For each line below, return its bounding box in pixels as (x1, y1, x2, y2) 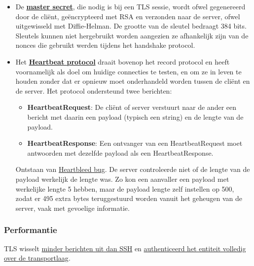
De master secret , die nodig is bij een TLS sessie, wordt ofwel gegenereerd (15, 1, 246, 11)
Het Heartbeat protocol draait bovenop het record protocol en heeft (15, 56, 230, 66)
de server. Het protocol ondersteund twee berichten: (15, 85, 172, 96)
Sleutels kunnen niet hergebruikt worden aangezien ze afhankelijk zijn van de (15, 30, 249, 40)
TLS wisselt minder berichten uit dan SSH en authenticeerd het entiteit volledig (4, 243, 246, 253)
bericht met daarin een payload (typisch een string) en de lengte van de (27, 111, 244, 122)
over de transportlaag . (4, 253, 71, 263)
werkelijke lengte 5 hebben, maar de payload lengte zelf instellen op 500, (15, 183, 234, 194)
